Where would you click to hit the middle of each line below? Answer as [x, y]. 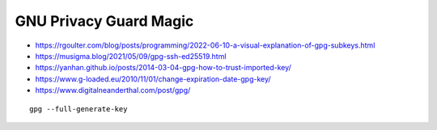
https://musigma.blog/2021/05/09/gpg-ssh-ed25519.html [131, 56]
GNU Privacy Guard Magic [104, 21]
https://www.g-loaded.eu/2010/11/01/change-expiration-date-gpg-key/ [153, 79]
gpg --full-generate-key [78, 109]
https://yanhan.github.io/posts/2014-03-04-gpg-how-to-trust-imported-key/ [163, 68]
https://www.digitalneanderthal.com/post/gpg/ [113, 90]
